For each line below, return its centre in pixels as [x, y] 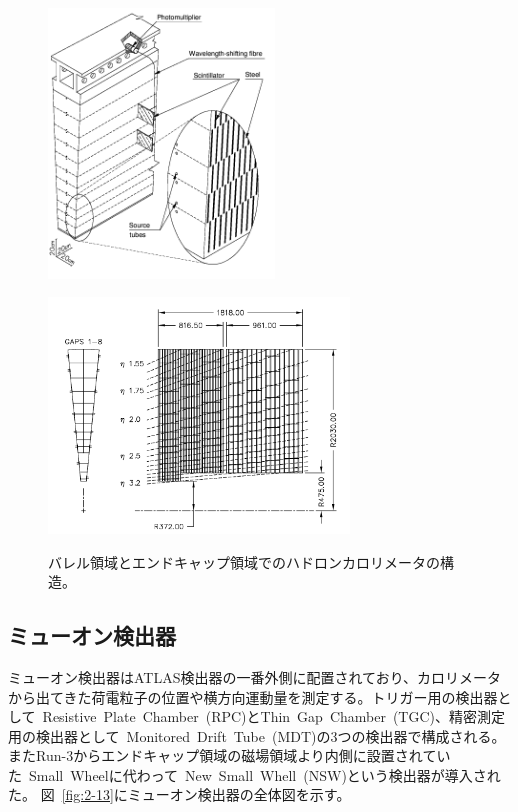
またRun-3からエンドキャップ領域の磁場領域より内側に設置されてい [229, 755]
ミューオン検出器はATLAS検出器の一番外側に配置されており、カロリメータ [255, 676]
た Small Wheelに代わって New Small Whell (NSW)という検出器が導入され [254, 774]
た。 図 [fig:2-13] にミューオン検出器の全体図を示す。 [179, 794]
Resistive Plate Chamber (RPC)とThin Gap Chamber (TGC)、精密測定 [274, 716]
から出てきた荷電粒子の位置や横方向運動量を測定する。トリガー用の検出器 [253, 696]
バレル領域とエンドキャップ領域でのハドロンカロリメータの [244, 561]
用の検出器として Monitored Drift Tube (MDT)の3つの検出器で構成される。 [257, 735]
